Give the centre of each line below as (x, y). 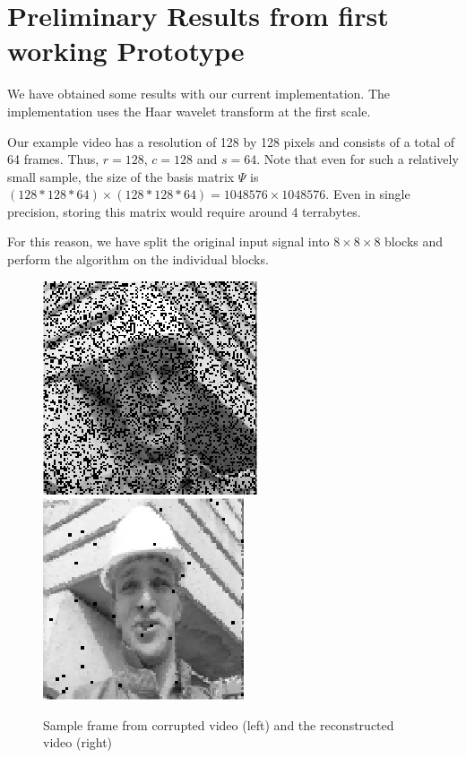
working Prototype (126, 51)
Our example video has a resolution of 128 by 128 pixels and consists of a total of (231, 141)
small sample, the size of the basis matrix (121, 176)
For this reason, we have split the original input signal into (168, 241)
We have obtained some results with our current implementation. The (198, 94)
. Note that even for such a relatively (358, 159)
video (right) (78, 742)
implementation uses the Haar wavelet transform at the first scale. (189, 111)
